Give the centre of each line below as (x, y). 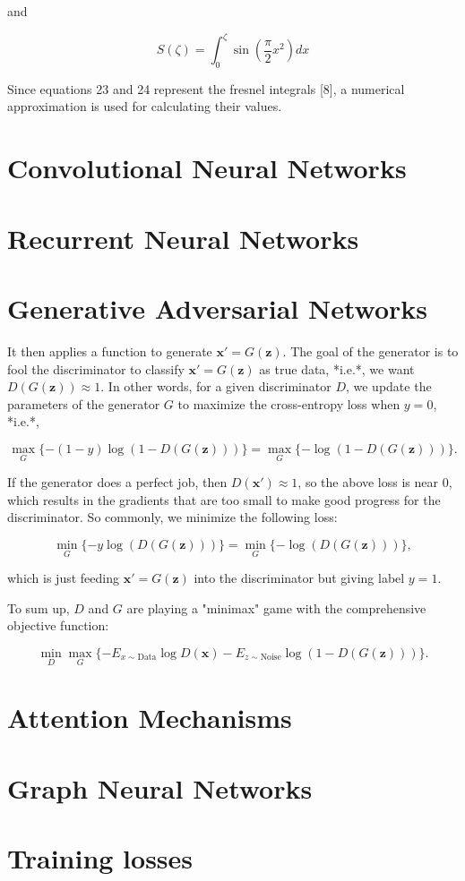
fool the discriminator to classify (96, 368)
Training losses (100, 858)
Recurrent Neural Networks (183, 238)
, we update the (388, 386)
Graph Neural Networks (160, 787)
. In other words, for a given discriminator (216, 386)
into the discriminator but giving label (299, 578)
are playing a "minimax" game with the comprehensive (276, 607)
